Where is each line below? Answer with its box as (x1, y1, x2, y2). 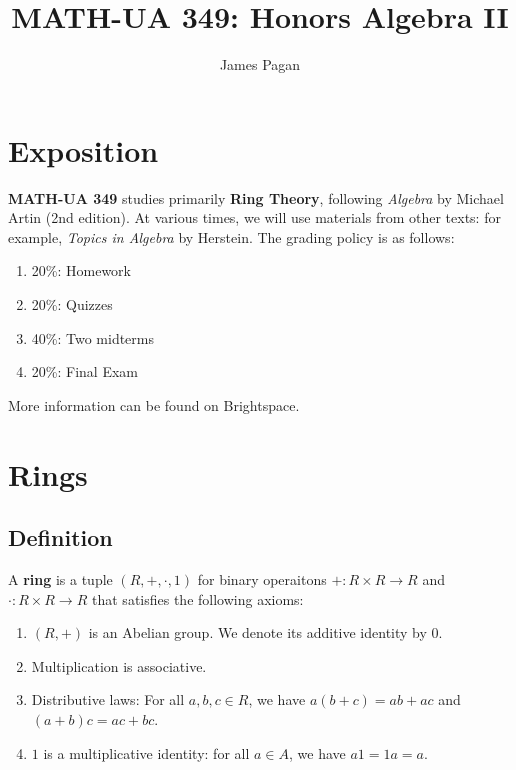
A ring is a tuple (8, 568, 113, 589)
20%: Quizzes (31, 294, 113, 315)
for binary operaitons (197, 568, 327, 589)
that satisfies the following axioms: (92, 588, 304, 609)
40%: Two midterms (31, 327, 155, 348)
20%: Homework (31, 260, 131, 281)
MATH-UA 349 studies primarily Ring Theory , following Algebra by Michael (8, 187, 504, 208)
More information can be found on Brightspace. (8, 394, 300, 415)
